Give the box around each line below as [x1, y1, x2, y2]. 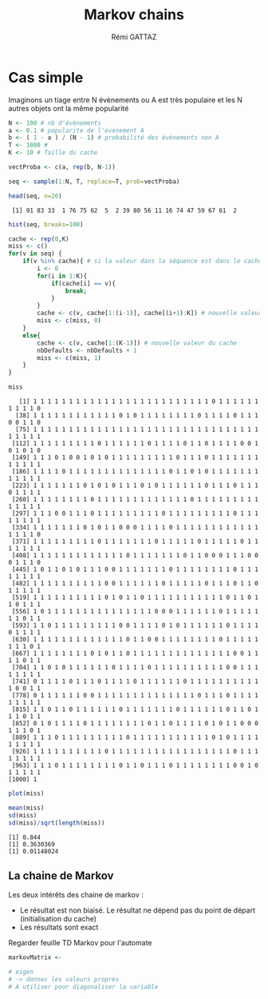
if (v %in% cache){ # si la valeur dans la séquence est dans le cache [22, 258, 262, 266]
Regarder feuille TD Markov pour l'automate [8, 938, 152, 948]
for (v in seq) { [8, 250, 62, 258]
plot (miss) [8, 789, 45, 797]
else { [22, 331, 41, 339]
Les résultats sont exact [19, 922, 99, 933]
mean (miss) [8, 804, 45, 812]
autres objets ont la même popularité [8, 103, 129, 113]
